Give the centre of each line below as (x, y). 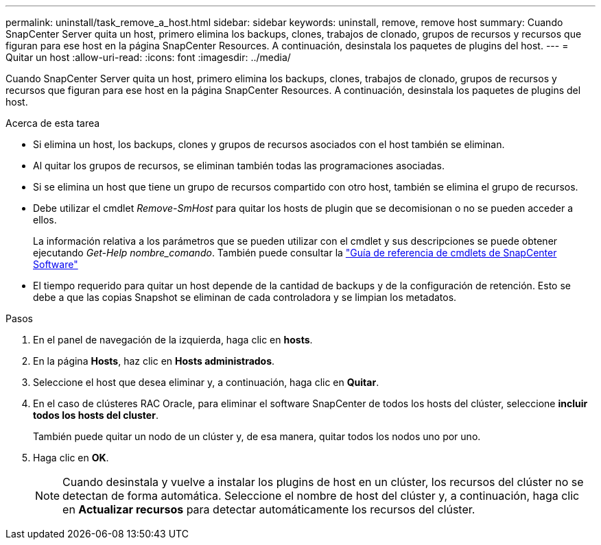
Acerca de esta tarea (53, 123)
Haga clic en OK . (71, 458)
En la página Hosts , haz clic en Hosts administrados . (154, 361)
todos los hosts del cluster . (96, 415)
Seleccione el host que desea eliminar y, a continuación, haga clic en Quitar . (206, 382)
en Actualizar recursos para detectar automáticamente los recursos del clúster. (269, 509)
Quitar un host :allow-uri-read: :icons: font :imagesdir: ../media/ (148, 57)
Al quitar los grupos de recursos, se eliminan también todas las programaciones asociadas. (239, 166)
